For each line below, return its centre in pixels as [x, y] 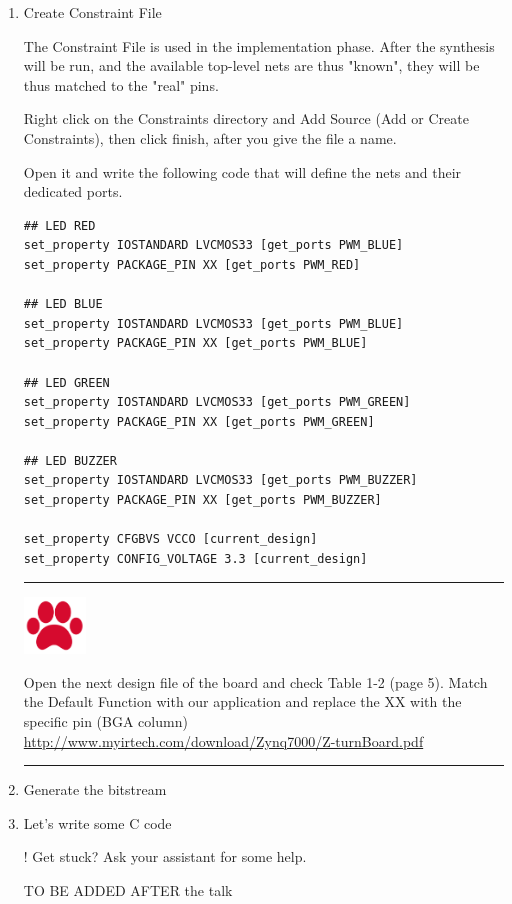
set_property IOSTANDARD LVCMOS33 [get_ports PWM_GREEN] [217, 402]
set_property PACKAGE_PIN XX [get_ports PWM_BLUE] [195, 343]
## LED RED [59, 225]
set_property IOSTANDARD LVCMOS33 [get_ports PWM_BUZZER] [220, 480]
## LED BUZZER [70, 460]
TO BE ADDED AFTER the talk [128, 889]
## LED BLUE [63, 304]
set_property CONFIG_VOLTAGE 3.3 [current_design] [195, 558]
